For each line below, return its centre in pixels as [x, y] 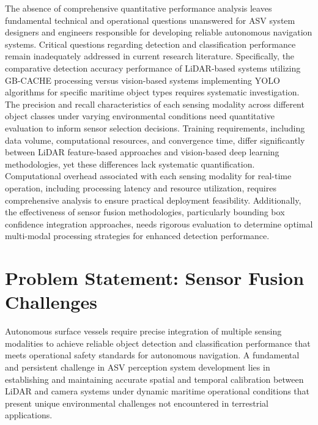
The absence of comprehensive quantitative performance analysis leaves [139, 8]
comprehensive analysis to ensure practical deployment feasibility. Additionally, [153, 200]
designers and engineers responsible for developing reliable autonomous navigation [159, 32]
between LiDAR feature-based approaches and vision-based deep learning [142, 152]
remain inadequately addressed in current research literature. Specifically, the [150, 56]
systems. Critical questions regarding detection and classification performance [150, 44]
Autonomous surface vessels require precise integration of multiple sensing [143, 331]
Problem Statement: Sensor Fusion [155, 278]
